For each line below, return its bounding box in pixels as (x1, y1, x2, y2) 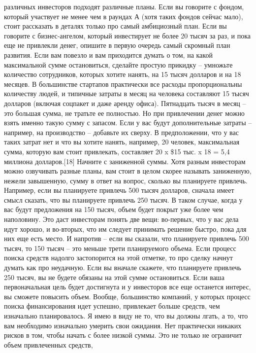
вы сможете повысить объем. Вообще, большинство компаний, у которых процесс (4, 291, 251, 301)
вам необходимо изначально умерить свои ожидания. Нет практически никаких (4, 320, 242, 330)
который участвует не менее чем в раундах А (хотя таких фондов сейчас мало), (4, 11, 243, 21)
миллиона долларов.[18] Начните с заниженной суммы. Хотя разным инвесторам (4, 156, 246, 166)
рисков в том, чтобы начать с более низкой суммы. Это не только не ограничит (4, 330, 242, 340)
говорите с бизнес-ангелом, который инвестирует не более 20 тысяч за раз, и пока (4, 30, 251, 40)
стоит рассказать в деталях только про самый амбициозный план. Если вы (4, 21, 227, 31)
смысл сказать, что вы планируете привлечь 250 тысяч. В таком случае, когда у (4, 194, 243, 205)
